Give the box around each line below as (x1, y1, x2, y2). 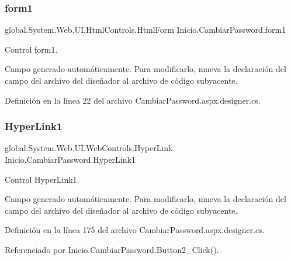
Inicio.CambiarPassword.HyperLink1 (5, 153, 136, 165)
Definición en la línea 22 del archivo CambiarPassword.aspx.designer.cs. (5, 94, 261, 106)
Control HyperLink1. (5, 173, 79, 185)
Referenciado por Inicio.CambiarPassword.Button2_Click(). (5, 243, 219, 255)
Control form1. (5, 43, 58, 55)
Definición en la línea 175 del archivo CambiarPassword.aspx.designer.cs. (5, 224, 265, 236)
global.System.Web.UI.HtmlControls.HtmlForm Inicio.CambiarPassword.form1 (5, 23, 286, 36)
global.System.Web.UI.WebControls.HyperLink (5, 142, 173, 154)
